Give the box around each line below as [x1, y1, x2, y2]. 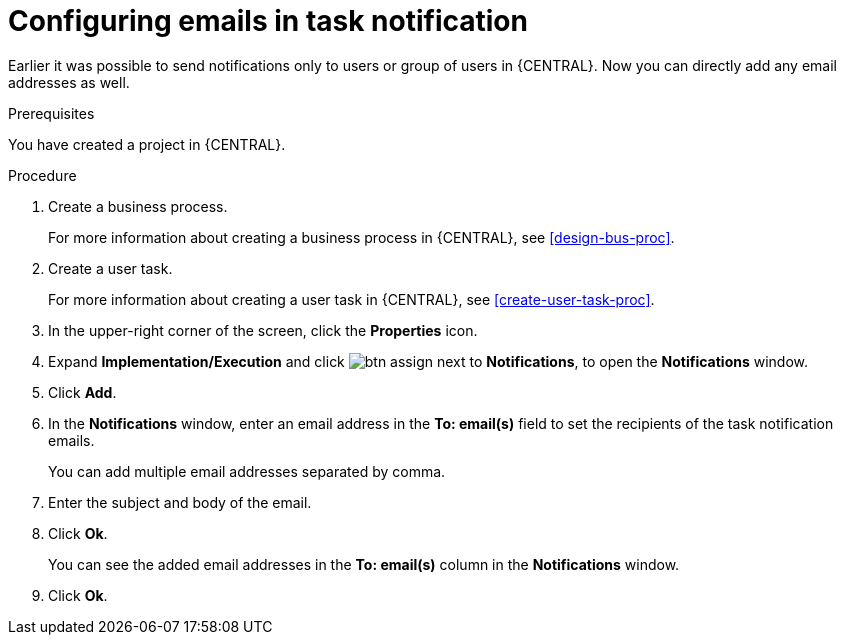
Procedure [8, 166, 77, 184]
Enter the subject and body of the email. [48, 493, 312, 511]
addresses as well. [8, 73, 130, 91]
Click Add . [48, 383, 117, 401]
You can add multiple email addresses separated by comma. [48, 462, 446, 480]
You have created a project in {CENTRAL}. [8, 135, 286, 153]
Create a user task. [48, 259, 173, 277]
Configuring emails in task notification [8, 4, 528, 38]
